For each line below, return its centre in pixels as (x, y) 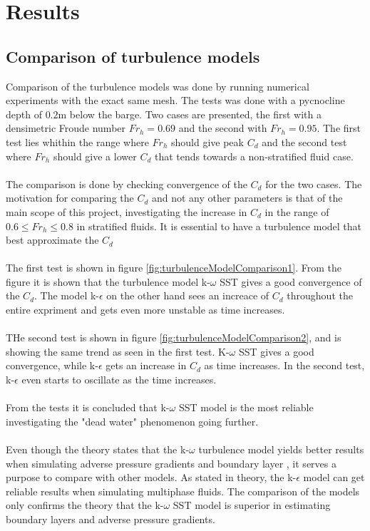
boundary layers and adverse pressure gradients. (111, 519)
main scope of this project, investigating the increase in (127, 211)
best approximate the (52, 240)
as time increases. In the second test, (284, 365)
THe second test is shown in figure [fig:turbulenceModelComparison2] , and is (174, 337)
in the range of (297, 211)
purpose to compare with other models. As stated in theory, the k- (151, 477)
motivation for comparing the (70, 198)
